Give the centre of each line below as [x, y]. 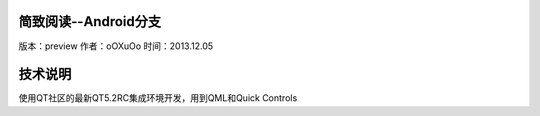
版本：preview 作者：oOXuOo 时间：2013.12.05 [116, 46]
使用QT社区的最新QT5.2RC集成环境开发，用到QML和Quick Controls [158, 98]
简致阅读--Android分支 [90, 21]
